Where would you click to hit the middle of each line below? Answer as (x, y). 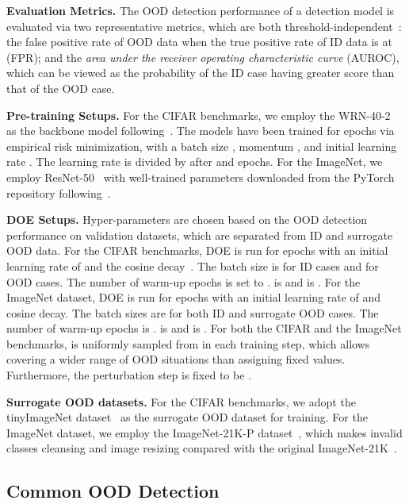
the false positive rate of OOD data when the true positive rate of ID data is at (199, 42)
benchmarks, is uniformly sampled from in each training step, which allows (188, 343)
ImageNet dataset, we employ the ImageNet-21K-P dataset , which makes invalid (204, 432)
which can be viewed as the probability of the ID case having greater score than (201, 73)
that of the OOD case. (61, 88)
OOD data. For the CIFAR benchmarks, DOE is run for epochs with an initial (197, 250)
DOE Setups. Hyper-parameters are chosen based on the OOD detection (187, 219)
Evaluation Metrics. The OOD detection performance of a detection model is (201, 10)
